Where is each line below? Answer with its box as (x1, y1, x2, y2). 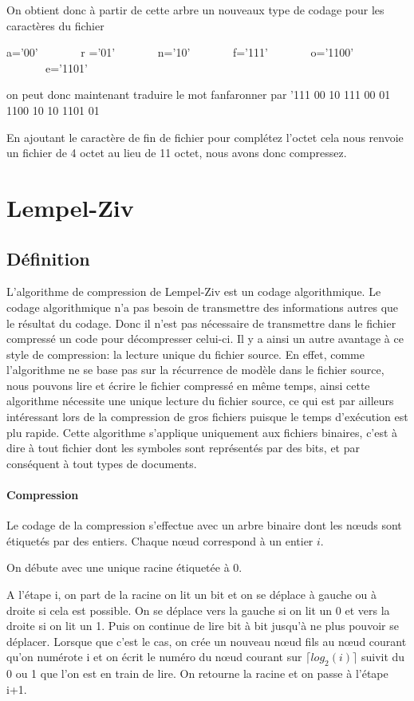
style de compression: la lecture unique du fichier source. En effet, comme (6, 345, 365, 362)
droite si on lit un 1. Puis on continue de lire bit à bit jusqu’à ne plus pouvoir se (6, 617, 399, 634)
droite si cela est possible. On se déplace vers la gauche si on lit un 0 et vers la (6, 601, 390, 618)
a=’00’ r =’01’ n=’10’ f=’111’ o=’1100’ (6, 44, 354, 61)
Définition (6, 246, 90, 270)
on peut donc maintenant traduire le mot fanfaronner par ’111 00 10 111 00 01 (6, 86, 391, 103)
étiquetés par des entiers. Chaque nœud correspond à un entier (6, 532, 313, 549)
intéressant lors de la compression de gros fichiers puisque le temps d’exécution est (6, 408, 408, 425)
